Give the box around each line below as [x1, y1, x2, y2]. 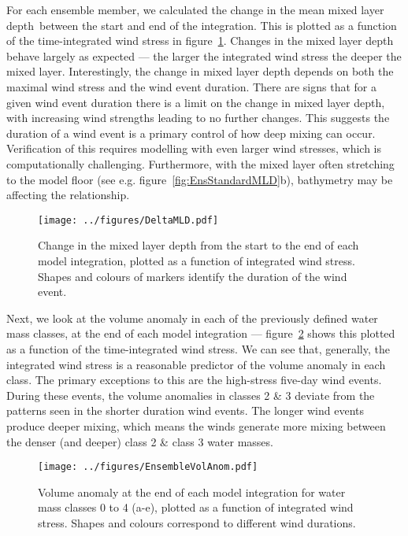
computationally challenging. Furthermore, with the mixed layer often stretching [6, 155, 395, 172]
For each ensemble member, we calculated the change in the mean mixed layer [6, 2, 384, 17]
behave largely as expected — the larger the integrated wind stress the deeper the [6, 47, 402, 64]
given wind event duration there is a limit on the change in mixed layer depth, [6, 94, 385, 110]
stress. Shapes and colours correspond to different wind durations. [38, 514, 356, 530]
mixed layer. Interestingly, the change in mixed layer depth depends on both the [6, 63, 394, 79]
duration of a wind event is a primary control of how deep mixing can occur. [6, 124, 376, 141]
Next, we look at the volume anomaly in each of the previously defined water [6, 309, 378, 326]
